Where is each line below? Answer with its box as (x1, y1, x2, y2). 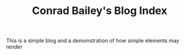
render (6, 43, 23, 50)
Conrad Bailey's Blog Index (31, 4, 168, 18)
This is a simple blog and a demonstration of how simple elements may (6, 37, 180, 44)
